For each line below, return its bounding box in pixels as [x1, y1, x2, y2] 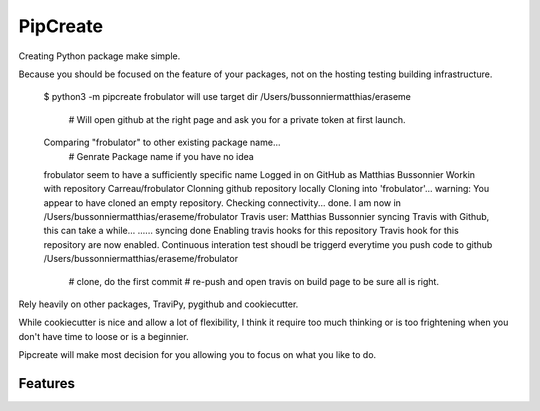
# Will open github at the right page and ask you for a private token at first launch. [68, 113, 406, 125]
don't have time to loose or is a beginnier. [18, 330, 189, 342]
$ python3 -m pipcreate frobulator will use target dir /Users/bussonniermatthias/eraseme [43, 91, 412, 103]
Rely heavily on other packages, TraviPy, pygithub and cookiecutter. [18, 298, 299, 310]
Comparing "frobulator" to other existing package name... [43, 136, 281, 149]
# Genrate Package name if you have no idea [68, 150, 254, 162]
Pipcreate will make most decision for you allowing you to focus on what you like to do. [18, 349, 377, 361]
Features [18, 375, 75, 392]
